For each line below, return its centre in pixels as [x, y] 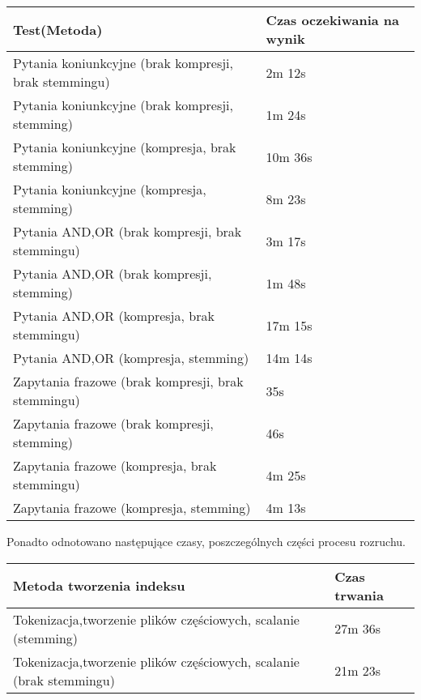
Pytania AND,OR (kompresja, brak [114, 316]
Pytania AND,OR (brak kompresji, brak [128, 231]
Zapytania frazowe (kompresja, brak [115, 465]
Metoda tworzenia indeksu [99, 586]
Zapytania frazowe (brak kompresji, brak [128, 381]
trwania [359, 595]
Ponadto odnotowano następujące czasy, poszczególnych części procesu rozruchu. [206, 541]
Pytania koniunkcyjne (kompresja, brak [125, 147]
